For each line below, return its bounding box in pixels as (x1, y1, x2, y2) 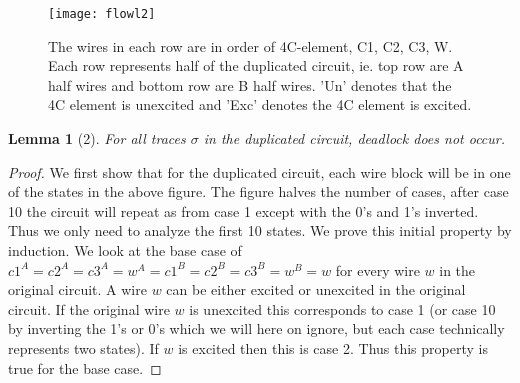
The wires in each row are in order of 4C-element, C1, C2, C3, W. (48, 35, 453, 56)
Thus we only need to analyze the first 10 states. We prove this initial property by (8, 220, 512, 241)
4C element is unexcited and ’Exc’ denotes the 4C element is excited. (48, 94, 472, 115)
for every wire (335, 259, 420, 280)
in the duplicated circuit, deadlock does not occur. (203, 128, 506, 149)
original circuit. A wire (8, 279, 147, 300)
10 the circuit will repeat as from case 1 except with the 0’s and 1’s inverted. (8, 200, 479, 221)
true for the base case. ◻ (8, 357, 162, 378)
